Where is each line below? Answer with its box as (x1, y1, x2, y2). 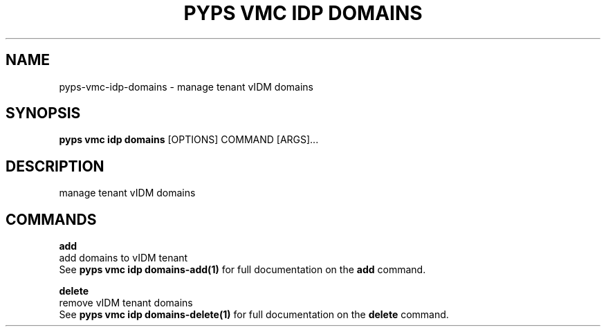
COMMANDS (6, 210, 97, 228)
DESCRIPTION (6, 157, 104, 175)
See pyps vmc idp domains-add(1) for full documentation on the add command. (59, 264, 426, 276)
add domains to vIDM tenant (59, 252, 188, 264)
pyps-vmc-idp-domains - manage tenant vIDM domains (59, 80, 313, 93)
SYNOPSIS (6, 104, 81, 122)
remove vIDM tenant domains (59, 297, 193, 309)
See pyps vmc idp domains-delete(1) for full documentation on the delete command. (59, 308, 449, 321)
